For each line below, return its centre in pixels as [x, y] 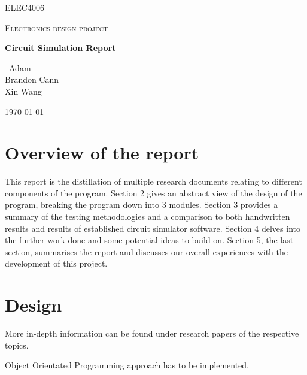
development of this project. [56, 263]
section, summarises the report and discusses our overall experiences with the [146, 251]
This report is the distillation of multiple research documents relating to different [153, 181]
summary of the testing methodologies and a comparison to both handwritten [148, 217]
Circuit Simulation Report [60, 48]
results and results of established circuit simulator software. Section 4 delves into [153, 228]
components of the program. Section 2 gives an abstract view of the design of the [153, 193]
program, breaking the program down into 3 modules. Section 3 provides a [142, 205]
